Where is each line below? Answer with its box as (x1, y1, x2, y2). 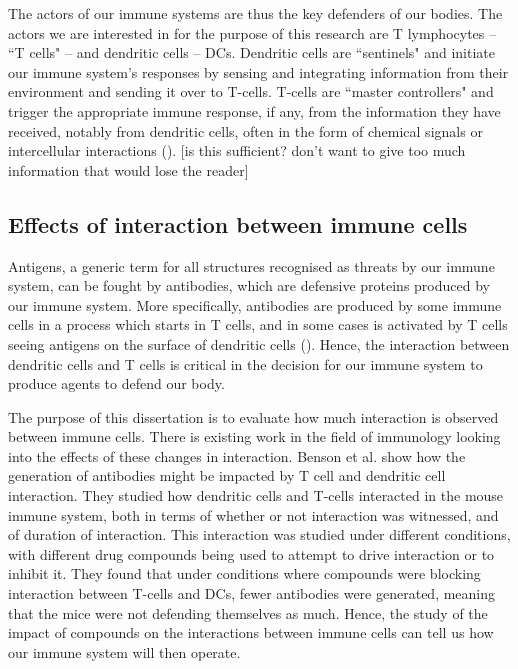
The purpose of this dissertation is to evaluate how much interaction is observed (8, 406, 499, 427)
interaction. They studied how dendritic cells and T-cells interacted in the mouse (8, 485, 504, 506)
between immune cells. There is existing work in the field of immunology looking (8, 426, 501, 447)
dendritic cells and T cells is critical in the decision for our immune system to (8, 353, 483, 374)
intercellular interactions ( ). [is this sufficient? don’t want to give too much (8, 140, 466, 161)
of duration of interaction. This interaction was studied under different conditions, (8, 524, 511, 545)
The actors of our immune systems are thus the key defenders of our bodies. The (8, 3, 503, 23)
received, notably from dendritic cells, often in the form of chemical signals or (8, 120, 483, 141)
